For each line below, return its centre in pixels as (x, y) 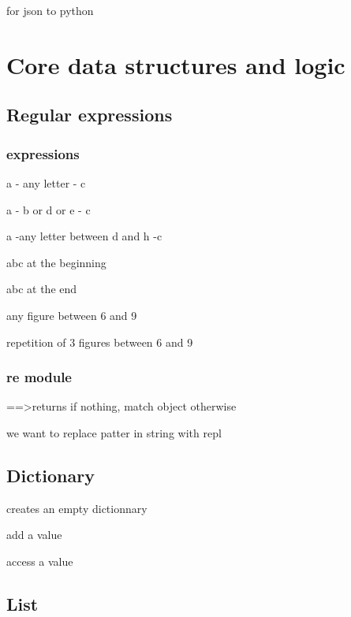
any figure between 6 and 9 (72, 315)
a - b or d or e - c (49, 209)
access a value (40, 561)
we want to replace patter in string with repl (114, 432)
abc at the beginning (56, 262)
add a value (34, 535)
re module (39, 377)
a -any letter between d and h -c (84, 236)
